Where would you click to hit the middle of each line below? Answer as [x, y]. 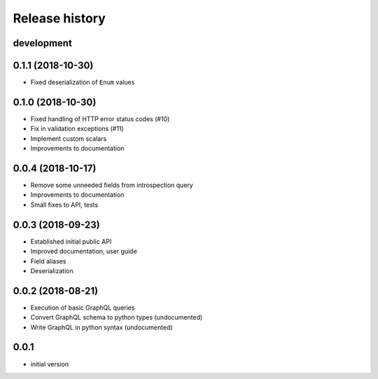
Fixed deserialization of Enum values [83, 82]
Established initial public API [71, 241]
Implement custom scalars [69, 138]
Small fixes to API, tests [64, 205]
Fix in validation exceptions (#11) [77, 129]
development [43, 43]
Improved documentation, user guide [84, 251]
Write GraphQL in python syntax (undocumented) [101, 327]
